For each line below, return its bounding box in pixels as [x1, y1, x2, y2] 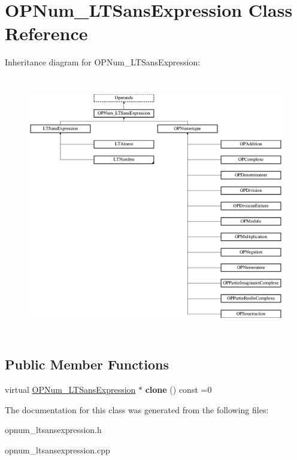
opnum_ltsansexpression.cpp [5, 443, 110, 456]
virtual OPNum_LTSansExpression [5, 383, 136, 396]
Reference [5, 21, 88, 46]
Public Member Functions [5, 355, 169, 374]
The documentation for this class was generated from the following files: [5, 403, 269, 416]
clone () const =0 [145, 383, 212, 396]
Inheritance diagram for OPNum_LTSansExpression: [5, 56, 201, 68]
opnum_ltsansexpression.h [5, 423, 102, 436]
